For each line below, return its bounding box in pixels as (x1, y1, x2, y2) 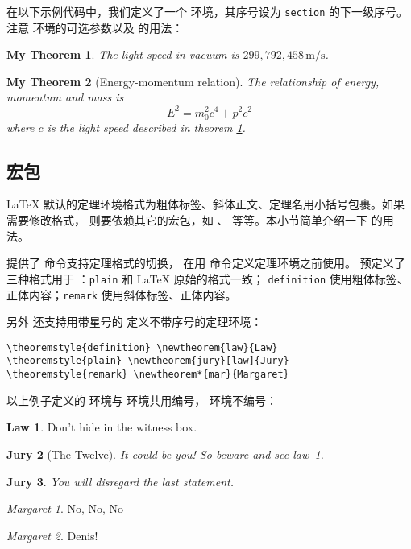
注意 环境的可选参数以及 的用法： (6, 19, 184, 35)
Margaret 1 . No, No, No (6, 500, 124, 517)
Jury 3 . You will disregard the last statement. (6, 473, 234, 489)
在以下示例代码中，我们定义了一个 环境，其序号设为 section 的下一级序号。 (6, 3, 409, 19)
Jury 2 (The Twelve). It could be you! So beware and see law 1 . (6, 445, 324, 462)
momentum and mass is (6, 89, 124, 105)
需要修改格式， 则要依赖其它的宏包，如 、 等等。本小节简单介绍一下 (6, 212, 367, 229)
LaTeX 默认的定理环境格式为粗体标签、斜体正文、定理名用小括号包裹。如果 (6, 196, 405, 213)
